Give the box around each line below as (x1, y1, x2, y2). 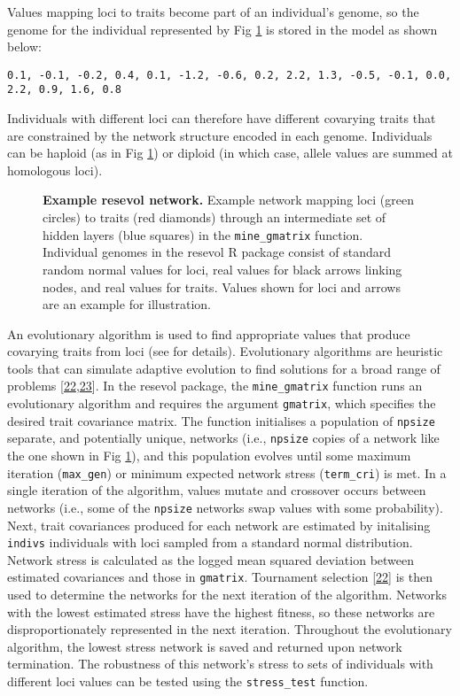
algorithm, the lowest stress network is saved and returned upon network (7, 637, 402, 655)
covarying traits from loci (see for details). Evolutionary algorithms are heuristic (7, 342, 443, 360)
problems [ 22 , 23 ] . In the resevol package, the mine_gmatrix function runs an (7, 376, 423, 395)
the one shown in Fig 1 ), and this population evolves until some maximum (7, 446, 411, 465)
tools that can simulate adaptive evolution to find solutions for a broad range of (7, 359, 441, 377)
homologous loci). (7, 160, 103, 179)
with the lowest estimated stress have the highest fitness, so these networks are (7, 602, 435, 621)
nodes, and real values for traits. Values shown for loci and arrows (43, 277, 401, 296)
